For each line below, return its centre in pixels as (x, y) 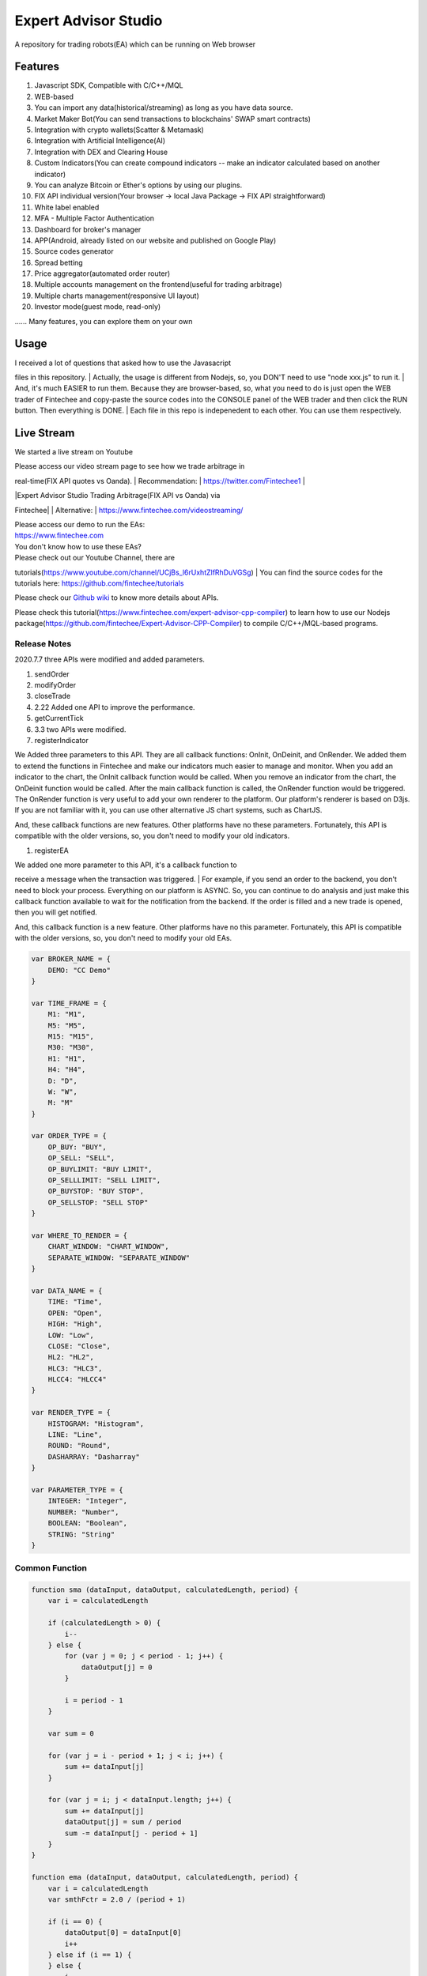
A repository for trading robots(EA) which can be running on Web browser (135, 44)
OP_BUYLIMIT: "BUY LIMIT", (100, 1169)
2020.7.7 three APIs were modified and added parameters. (110, 659)
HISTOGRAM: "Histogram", (96, 1424)
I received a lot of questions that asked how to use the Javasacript (123, 363)
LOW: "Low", (71, 1335)
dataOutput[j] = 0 (117, 1667)
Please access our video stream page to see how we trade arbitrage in (130, 466)
